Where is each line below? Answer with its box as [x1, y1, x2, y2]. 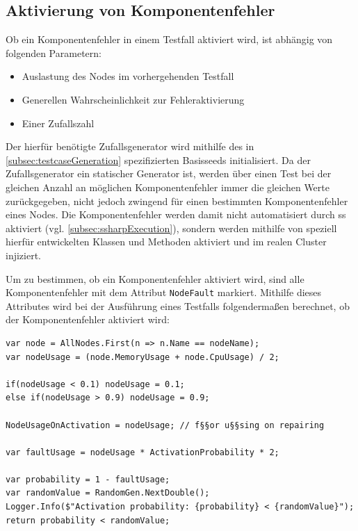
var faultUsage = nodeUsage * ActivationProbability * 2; [6, 447, 279, 457]
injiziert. [6, 247, 42, 262]
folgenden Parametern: [6, 45, 101, 60]
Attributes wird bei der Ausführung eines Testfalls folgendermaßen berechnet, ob [6, 298, 350, 313]
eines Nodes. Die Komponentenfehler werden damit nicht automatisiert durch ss [6, 207, 346, 222]
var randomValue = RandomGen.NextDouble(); [6, 488, 210, 498]
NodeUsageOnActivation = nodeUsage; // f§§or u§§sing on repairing [6, 420, 325, 430]
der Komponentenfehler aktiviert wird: [6, 312, 170, 327]
